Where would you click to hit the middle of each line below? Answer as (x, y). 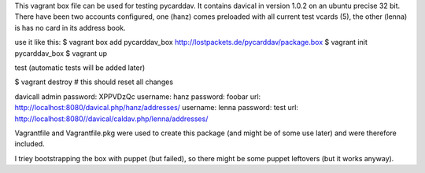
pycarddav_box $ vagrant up (61, 53)
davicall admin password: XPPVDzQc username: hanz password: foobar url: (138, 96)
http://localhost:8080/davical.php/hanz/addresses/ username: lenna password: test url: (157, 108)
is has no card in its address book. (70, 28)
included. (30, 144)
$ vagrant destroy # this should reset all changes (94, 82)
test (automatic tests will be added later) (80, 68)
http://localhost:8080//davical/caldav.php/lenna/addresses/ (111, 119)
